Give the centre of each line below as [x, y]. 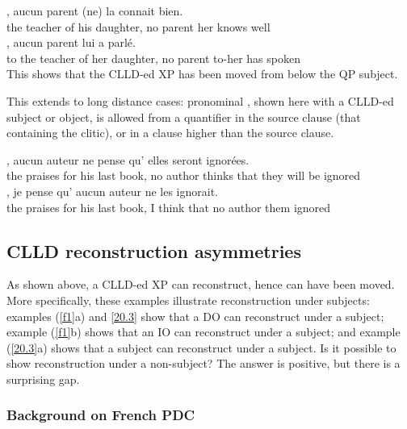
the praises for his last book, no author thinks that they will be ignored [184, 175]
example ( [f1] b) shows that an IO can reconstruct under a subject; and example [203, 332]
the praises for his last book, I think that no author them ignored [169, 207]
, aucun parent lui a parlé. [71, 42]
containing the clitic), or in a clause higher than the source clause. [170, 133]
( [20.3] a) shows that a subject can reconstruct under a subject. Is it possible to [201, 347]
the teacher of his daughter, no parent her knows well [138, 26]
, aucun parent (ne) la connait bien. [95, 10]
